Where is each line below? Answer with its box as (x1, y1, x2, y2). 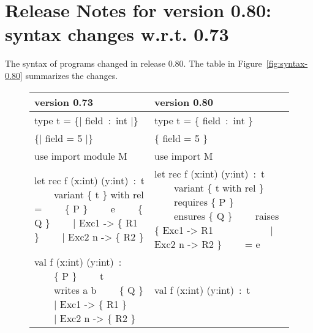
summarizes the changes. (25, 69, 118, 81)
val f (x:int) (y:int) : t (154, 282, 251, 297)
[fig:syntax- (266, 57, 308, 70)
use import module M (34, 148, 127, 163)
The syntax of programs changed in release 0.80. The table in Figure (5, 57, 262, 70)
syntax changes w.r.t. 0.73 (5, 21, 229, 47)
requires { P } (174, 194, 234, 209)
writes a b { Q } (54, 282, 143, 297)
